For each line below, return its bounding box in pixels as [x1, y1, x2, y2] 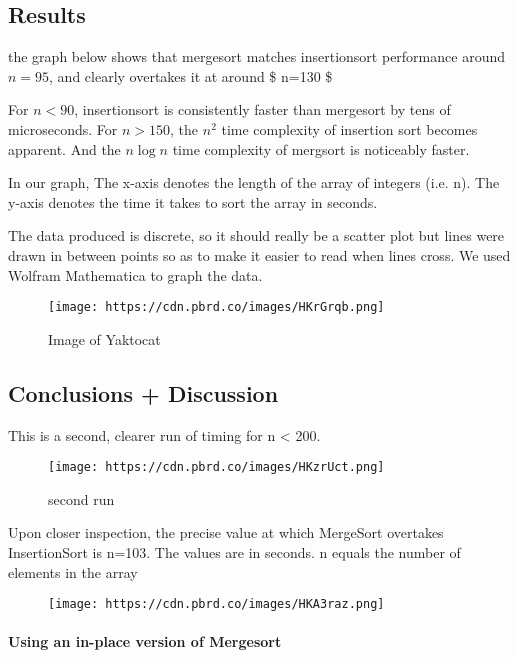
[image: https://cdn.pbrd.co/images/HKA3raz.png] [48, 597, 385, 612]
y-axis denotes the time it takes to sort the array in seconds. [8, 191, 378, 212]
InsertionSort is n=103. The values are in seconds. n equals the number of [8, 542, 461, 563]
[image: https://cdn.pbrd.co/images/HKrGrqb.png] [48, 300, 385, 315]
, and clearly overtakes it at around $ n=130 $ [49, 65, 333, 86]
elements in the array [8, 561, 138, 582]
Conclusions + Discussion [8, 377, 279, 408]
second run [48, 488, 115, 509]
